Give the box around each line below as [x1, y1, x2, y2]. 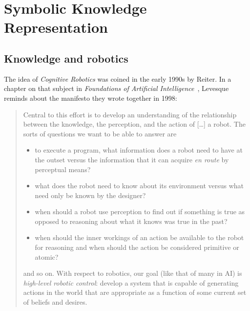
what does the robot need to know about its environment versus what [35, 180, 244, 191]
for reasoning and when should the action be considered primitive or [35, 242, 239, 252]
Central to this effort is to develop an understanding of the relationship [23, 109, 237, 119]
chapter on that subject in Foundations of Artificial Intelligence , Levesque [4, 83, 229, 93]
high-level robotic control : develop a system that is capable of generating [23, 277, 239, 288]
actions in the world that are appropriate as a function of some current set [23, 287, 247, 297]
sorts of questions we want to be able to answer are [23, 128, 177, 138]
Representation [4, 17, 108, 37]
